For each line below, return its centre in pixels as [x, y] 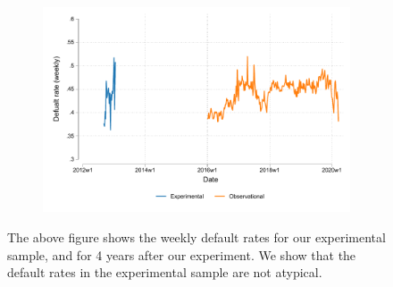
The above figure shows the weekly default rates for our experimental [196, 236]
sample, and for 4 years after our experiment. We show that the [182, 254]
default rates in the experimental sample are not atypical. [165, 272]
